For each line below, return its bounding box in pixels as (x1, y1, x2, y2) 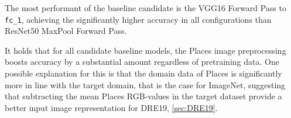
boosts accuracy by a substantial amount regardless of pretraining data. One (5, 55, 279, 68)
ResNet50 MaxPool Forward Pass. (5, 25, 127, 37)
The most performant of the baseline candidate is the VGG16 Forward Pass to (5, 2, 286, 13)
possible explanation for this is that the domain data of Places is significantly (5, 67, 282, 79)
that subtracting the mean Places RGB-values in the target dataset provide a (5, 90, 282, 102)
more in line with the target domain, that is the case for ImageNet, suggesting (5, 78, 286, 91)
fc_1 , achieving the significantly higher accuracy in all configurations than (5, 13, 272, 25)
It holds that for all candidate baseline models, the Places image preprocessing (5, 44, 286, 56)
